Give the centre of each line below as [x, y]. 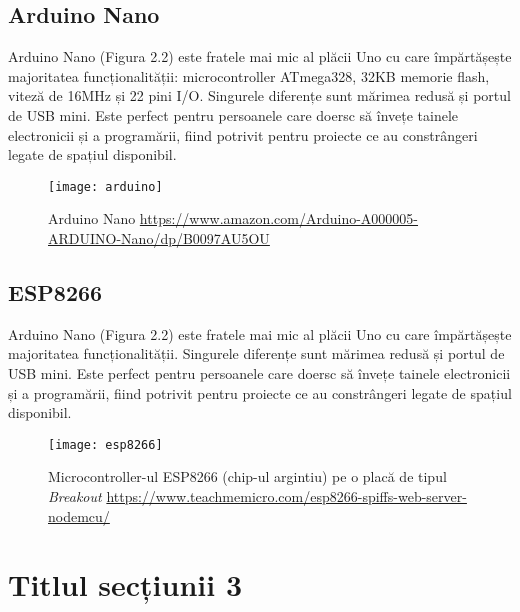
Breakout [75, 496]
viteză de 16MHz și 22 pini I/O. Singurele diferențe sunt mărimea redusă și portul [259, 95]
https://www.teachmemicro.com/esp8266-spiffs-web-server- [286, 496]
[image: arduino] [105, 186]
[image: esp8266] [105, 444]
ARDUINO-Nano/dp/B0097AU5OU [159, 238]
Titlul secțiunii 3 [125, 584]
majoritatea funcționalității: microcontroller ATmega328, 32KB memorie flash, [249, 75]
